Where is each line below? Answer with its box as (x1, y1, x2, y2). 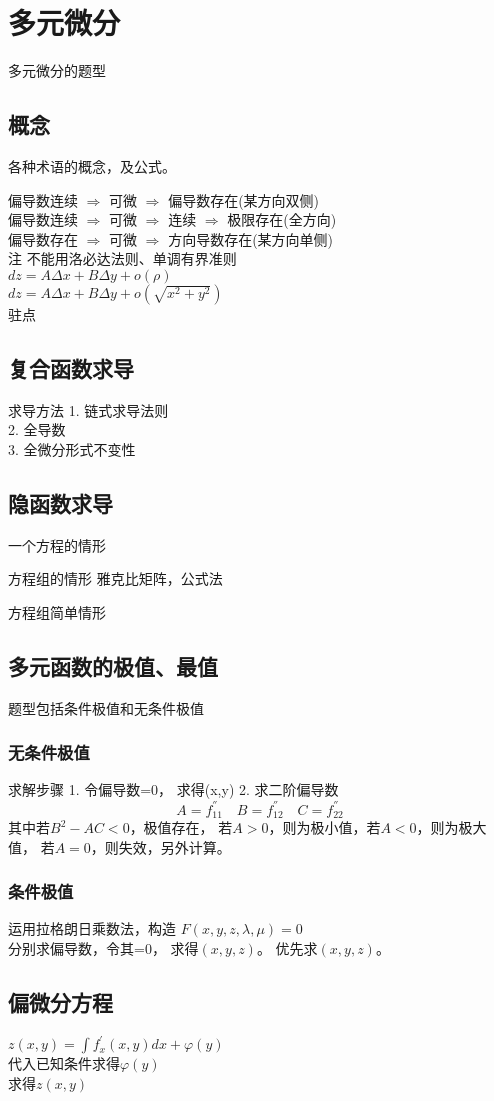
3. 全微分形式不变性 (8, 438, 136, 459)
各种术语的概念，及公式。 (8, 155, 176, 176)
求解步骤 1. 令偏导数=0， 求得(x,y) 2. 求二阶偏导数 (8, 779, 339, 800)
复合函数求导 (8, 352, 134, 383)
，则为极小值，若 (268, 817, 381, 838)
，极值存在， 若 (129, 817, 233, 838)
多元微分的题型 (8, 60, 106, 81)
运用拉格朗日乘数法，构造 (8, 918, 176, 939)
